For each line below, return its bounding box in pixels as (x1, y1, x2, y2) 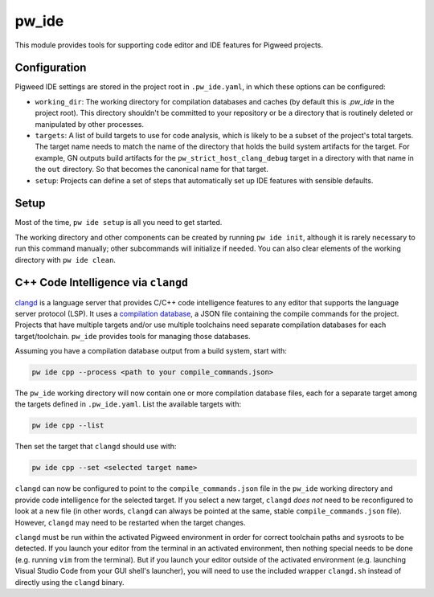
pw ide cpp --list (31, 421, 104, 430)
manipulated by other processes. (35, 119, 145, 129)
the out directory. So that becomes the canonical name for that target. (35, 165, 268, 174)
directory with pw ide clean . (14, 255, 117, 264)
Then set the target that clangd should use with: (14, 442, 177, 452)
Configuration (14, 61, 87, 75)
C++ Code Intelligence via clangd (14, 276, 189, 289)
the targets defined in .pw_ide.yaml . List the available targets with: (14, 399, 242, 409)
